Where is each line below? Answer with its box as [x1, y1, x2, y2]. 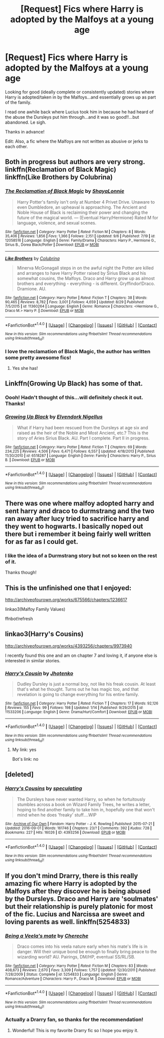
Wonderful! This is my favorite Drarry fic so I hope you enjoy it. [12, 1027, 139, 1033]
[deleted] [5, 770, 34, 778]
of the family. [5, 99, 32, 105]
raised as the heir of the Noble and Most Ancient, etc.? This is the [17, 430, 149, 436]
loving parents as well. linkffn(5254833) [5, 918, 130, 926]
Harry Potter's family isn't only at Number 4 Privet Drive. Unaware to [17, 199, 155, 205]
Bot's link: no [12, 756, 39, 762]
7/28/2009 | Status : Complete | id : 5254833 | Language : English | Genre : [5, 972, 128, 977]
